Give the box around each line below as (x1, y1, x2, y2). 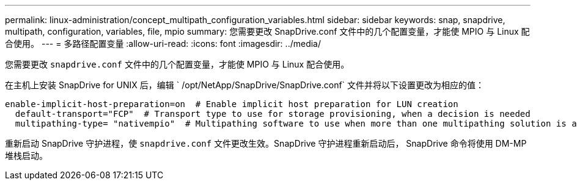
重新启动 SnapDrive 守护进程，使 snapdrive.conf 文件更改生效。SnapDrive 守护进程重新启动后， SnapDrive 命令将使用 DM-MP (5, 138, 527, 148)
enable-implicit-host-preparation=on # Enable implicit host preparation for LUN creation (5, 99, 458, 109)
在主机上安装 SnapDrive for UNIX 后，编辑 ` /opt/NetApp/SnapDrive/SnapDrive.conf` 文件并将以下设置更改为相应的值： (5, 80, 485, 90)
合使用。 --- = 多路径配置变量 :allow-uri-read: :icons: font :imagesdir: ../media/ (5, 38, 322, 49)
